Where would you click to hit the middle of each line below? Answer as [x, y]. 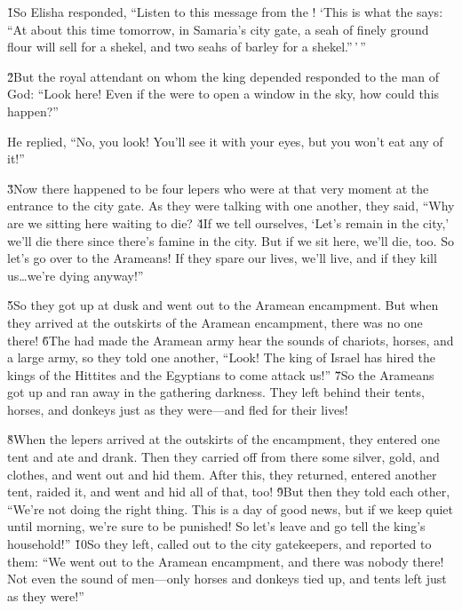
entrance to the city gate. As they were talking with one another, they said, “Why [231, 206]
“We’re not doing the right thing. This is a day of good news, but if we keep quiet [230, 508]
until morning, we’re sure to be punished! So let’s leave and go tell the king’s [216, 526]
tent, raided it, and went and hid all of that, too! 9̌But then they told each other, [229, 492]
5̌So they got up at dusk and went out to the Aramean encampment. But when [223, 305]
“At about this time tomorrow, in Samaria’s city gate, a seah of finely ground [218, 29]
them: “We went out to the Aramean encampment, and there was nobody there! [226, 561]
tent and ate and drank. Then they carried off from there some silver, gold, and [223, 457]
